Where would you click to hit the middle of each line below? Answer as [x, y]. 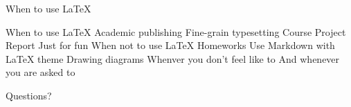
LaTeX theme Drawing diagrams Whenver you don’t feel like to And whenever [173, 58]
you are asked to [40, 72]
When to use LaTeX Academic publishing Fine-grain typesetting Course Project [176, 31]
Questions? [29, 95]
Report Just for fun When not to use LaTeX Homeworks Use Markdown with [170, 45]
